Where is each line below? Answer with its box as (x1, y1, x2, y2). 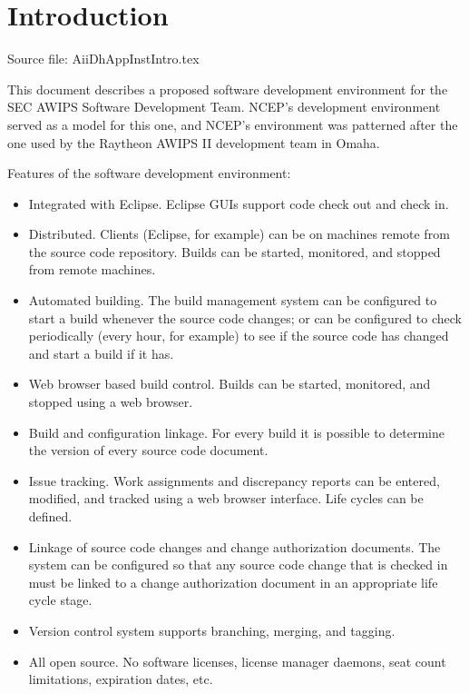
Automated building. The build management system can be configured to (28, 291, 437, 310)
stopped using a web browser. (28, 392, 193, 411)
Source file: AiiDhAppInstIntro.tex (7, 49, 200, 68)
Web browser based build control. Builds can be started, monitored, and (28, 374, 431, 393)
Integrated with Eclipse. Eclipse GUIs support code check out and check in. (28, 193, 449, 213)
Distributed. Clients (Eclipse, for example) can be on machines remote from (28, 224, 450, 243)
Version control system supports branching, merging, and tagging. (28, 620, 396, 639)
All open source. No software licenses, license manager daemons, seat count (28, 651, 446, 670)
